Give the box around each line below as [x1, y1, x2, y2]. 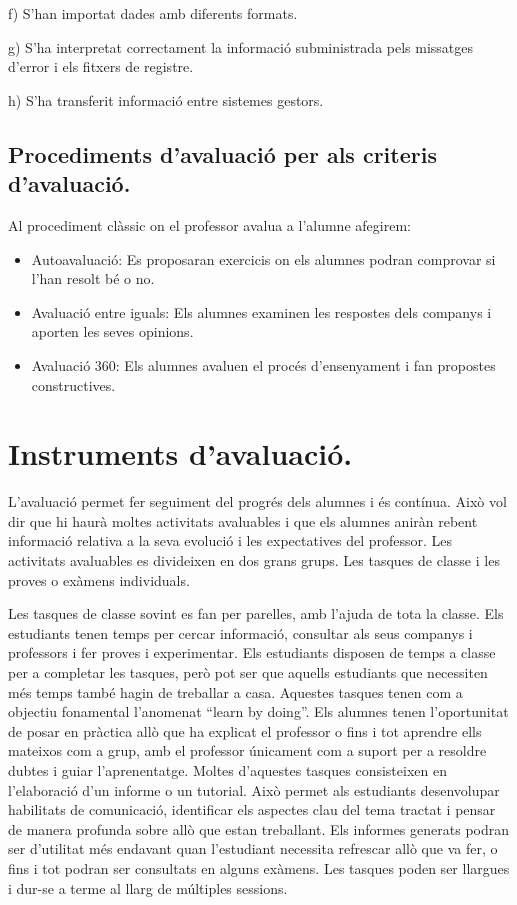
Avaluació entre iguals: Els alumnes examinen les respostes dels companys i [31, 301, 492, 322]
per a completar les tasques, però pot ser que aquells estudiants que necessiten [8, 662, 488, 682]
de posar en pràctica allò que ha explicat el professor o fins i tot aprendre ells [8, 720, 482, 741]
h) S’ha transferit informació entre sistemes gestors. [8, 89, 324, 110]
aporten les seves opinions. [31, 321, 194, 342]
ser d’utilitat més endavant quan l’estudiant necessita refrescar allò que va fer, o [8, 838, 498, 859]
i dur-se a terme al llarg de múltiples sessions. [8, 877, 288, 898]
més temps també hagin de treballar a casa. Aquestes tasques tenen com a [8, 681, 463, 702]
